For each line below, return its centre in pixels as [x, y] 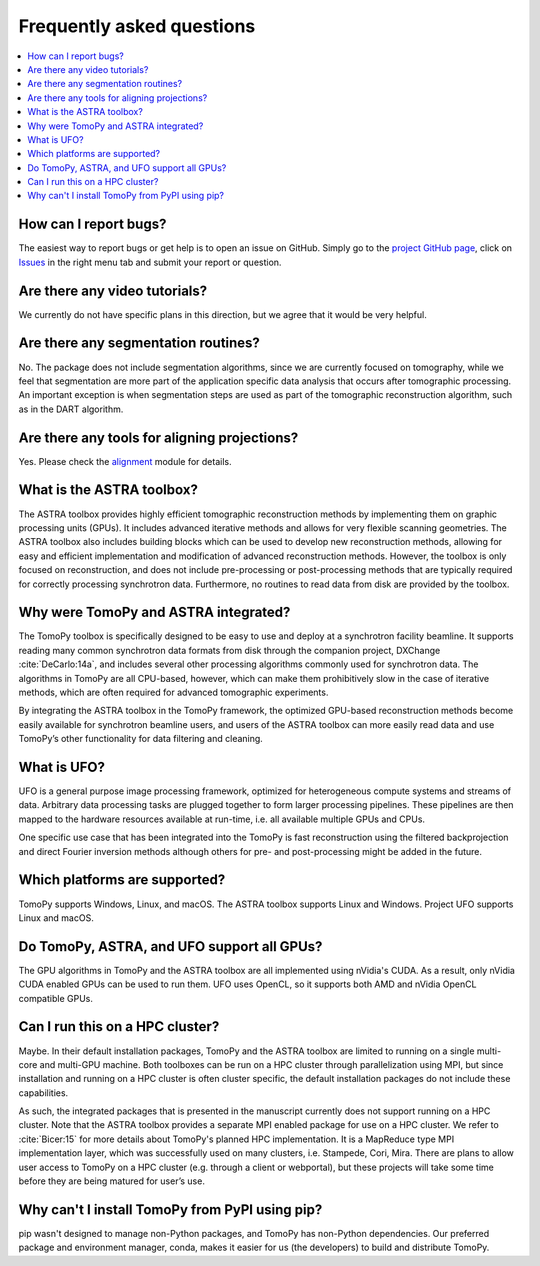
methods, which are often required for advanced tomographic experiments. [173, 692]
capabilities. [43, 1092]
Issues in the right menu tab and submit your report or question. [150, 262]
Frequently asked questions [137, 26]
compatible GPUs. [56, 998]
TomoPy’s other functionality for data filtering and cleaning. [141, 739]
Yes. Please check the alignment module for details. [125, 461]
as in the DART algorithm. [71, 409]
